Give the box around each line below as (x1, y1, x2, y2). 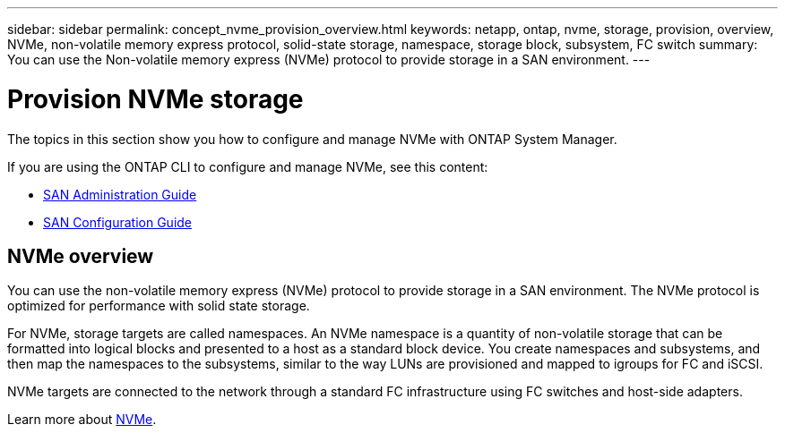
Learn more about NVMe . (7, 412, 157, 428)
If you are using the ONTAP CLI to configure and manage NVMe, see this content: (7, 158, 488, 174)
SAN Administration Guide (43, 186, 197, 202)
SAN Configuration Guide (43, 214, 193, 230)
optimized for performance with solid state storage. (7, 298, 310, 314)
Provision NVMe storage (7, 83, 304, 115)
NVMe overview (7, 244, 154, 267)
